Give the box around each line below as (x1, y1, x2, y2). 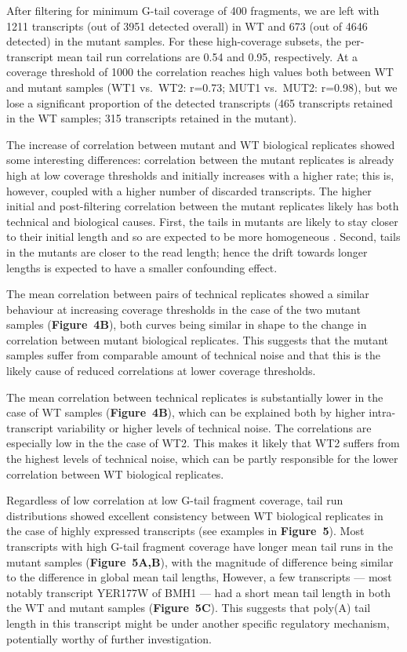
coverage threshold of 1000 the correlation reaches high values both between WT (6, 64, 394, 80)
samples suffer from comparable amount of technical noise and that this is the (6, 347, 380, 363)
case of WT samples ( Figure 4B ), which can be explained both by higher (6, 404, 365, 421)
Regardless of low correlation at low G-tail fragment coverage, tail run (6, 492, 343, 508)
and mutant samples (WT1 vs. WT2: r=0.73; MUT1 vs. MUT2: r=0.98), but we (6, 78, 398, 95)
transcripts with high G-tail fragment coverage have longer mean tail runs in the (6, 538, 393, 554)
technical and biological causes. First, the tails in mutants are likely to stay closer (6, 213, 398, 229)
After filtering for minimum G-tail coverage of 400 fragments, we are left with (6, 2, 380, 18)
